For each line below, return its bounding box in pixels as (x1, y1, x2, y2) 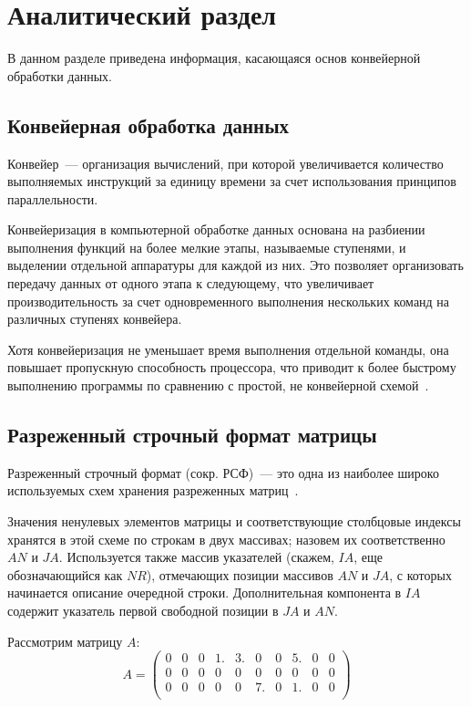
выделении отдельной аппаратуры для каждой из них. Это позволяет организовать (7, 255, 464, 275)
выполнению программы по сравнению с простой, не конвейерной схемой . (7, 376, 429, 395)
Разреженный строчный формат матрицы (7, 421, 377, 449)
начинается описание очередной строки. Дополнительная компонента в (7, 583, 402, 602)
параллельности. (7, 189, 98, 208)
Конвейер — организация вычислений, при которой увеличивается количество (7, 153, 444, 172)
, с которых (389, 565, 452, 584)
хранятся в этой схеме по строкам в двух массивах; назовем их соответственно (7, 529, 445, 548)
